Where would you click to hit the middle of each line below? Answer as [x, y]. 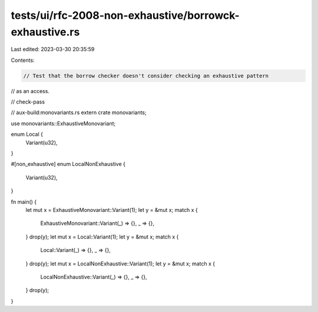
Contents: [23, 60]
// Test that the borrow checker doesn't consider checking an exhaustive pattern [146, 76]
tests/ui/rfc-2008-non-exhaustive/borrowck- [125, 15]
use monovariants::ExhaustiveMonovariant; [63, 123]
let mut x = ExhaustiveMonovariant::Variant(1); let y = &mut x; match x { [112, 210]
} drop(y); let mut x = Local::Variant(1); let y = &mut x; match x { [102, 237]
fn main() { [24, 202]
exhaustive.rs [45, 32]
